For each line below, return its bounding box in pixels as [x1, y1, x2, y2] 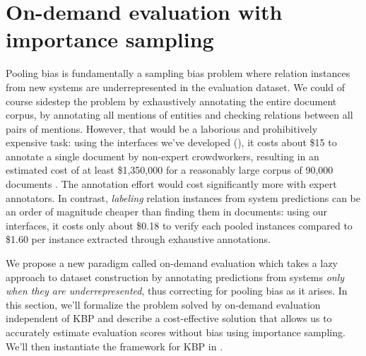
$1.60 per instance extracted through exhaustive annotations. [6, 232, 271, 247]
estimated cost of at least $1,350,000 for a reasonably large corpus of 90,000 [6, 162, 333, 177]
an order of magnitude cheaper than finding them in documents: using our [6, 204, 327, 219]
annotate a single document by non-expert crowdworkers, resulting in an [6, 148, 319, 163]
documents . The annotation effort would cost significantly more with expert [6, 177, 337, 191]
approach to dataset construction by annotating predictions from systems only [6, 269, 345, 284]
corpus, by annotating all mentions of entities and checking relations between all [6, 107, 353, 122]
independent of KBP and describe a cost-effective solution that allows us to [6, 311, 332, 326]
